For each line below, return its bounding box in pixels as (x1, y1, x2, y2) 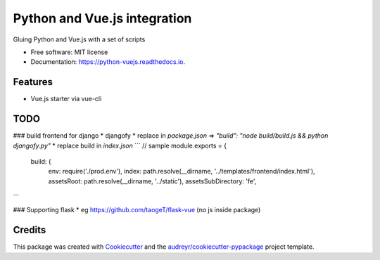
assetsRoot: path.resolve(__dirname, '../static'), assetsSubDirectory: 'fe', (48, 176, 257, 186)
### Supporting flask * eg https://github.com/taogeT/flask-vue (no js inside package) (13, 206, 261, 214)
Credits (13, 224, 46, 236)
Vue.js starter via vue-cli (30, 95, 102, 103)
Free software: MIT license (30, 48, 108, 56)
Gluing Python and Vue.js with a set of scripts (13, 35, 146, 44)
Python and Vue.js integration (13, 11, 192, 26)
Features (13, 76, 53, 88)
